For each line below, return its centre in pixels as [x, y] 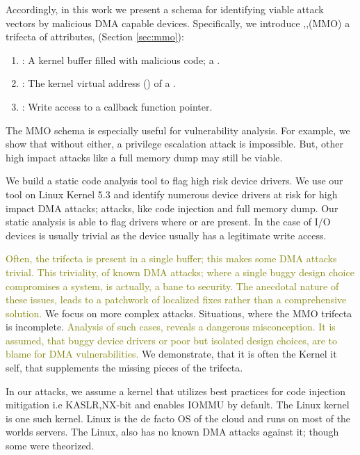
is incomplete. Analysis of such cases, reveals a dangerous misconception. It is [171, 327]
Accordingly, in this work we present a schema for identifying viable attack [165, 9]
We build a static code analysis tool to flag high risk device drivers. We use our [174, 181]
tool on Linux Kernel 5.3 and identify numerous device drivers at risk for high [172, 194]
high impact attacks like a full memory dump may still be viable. [144, 157]
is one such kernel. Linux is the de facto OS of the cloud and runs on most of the [178, 418]
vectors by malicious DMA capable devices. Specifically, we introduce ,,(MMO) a [178, 23]
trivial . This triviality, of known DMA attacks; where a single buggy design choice [180, 272]
